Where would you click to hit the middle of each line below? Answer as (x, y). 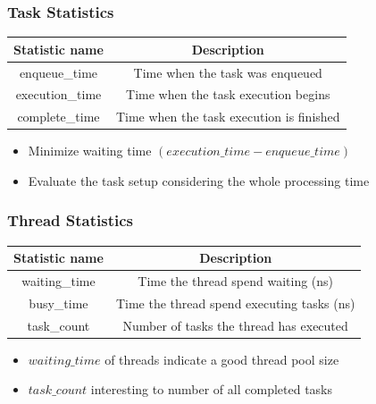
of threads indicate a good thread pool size (222, 359)
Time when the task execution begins (228, 94)
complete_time (58, 117)
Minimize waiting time (90, 151)
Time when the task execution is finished (228, 117)
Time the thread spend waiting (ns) (236, 281)
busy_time (58, 303)
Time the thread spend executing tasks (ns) (235, 303)
